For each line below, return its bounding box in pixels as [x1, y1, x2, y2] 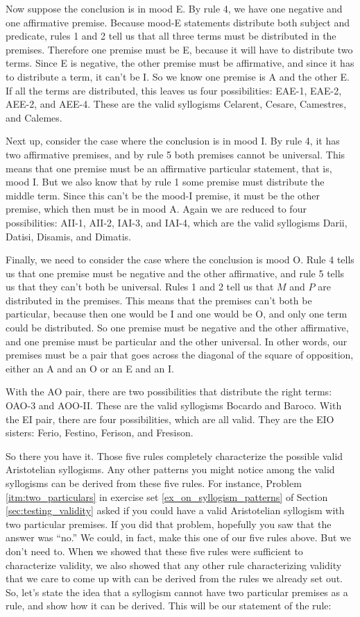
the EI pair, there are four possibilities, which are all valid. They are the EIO [6, 411, 334, 426]
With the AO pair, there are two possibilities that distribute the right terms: [6, 384, 332, 399]
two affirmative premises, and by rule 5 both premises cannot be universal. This [6, 147, 345, 161]
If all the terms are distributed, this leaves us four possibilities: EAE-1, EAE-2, [6, 83, 342, 97]
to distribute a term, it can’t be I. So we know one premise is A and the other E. [6, 69, 350, 83]
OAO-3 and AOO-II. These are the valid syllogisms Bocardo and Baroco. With [6, 398, 342, 413]
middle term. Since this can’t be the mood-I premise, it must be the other [6, 188, 320, 202]
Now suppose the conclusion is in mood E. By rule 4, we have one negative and [6, 1, 343, 15]
